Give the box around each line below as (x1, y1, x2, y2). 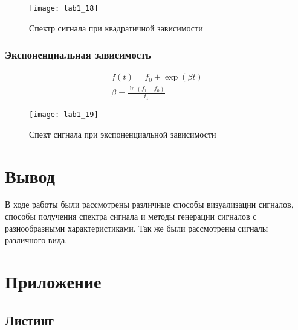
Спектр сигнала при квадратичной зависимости (29, 21, 203, 34)
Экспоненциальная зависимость (5, 47, 151, 62)
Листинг (5, 310, 54, 329)
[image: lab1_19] (29, 110, 99, 119)
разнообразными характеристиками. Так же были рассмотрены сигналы (5, 221, 268, 234)
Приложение (5, 269, 102, 294)
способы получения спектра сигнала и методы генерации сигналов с (5, 210, 257, 223)
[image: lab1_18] (29, 4, 99, 13)
